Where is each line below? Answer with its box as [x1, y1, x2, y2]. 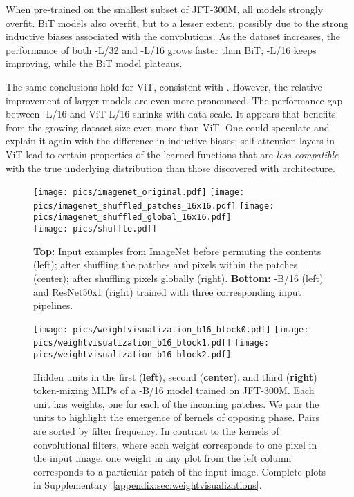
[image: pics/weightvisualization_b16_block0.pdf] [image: [33, 324, 309, 335]
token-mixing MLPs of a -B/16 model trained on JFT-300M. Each [33, 383, 315, 397]
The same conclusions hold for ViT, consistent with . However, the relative [6, 79, 322, 93]
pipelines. [33, 298, 73, 312]
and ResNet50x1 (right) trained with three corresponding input [33, 284, 301, 299]
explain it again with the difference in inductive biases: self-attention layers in [6, 133, 335, 148]
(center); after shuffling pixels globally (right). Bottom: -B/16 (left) [33, 270, 324, 285]
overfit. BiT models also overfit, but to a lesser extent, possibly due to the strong [6, 15, 349, 30]
